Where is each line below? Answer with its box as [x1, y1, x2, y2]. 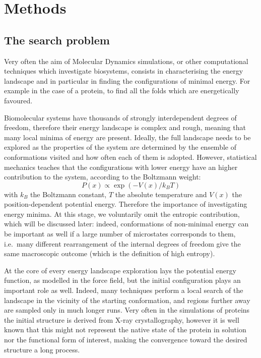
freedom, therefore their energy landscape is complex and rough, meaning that [4, 122, 246, 133]
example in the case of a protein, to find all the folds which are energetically [4, 85, 239, 96]
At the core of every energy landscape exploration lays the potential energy [4, 265, 236, 275]
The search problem [4, 32, 110, 47]
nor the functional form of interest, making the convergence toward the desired [4, 334, 247, 345]
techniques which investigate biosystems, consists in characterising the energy [4, 66, 243, 76]
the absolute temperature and [115, 189, 207, 199]
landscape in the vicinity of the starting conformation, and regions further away [4, 294, 250, 305]
